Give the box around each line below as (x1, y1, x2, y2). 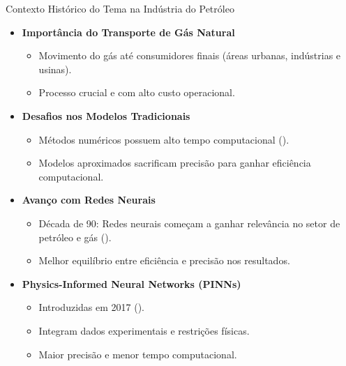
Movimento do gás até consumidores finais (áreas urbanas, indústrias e (38, 48, 341, 63)
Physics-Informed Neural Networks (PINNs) (22, 276, 241, 291)
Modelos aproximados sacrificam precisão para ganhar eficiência (38, 155, 311, 170)
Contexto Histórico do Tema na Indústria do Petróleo (6, 1, 234, 15)
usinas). (38, 61, 72, 76)
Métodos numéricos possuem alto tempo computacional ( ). (38, 132, 289, 146)
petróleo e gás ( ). (38, 229, 112, 244)
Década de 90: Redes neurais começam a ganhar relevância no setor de (38, 215, 340, 230)
